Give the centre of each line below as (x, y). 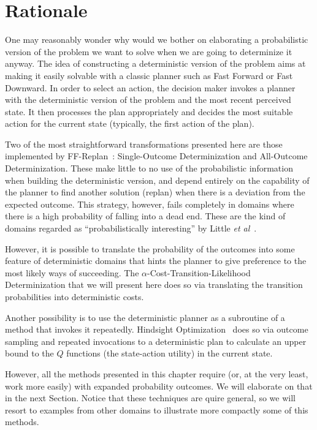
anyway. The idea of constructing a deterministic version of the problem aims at (155, 63)
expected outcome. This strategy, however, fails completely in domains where (150, 204)
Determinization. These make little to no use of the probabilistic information (149, 168)
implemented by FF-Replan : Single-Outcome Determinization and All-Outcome (156, 156)
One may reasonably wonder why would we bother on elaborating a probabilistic (157, 40)
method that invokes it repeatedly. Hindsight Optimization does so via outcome (157, 329)
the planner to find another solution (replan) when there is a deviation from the (155, 192)
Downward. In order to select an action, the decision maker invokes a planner (150, 87)
